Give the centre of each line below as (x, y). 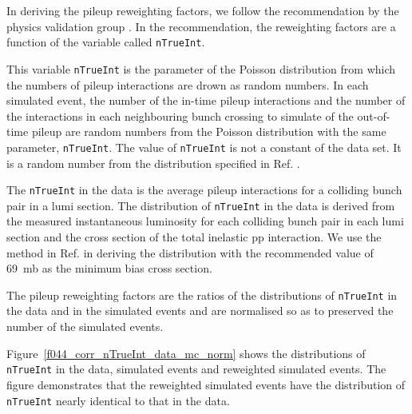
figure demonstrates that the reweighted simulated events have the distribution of (206, 384)
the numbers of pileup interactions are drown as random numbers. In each (188, 84)
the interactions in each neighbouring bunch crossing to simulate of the (180, 115)
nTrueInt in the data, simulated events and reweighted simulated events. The (196, 369)
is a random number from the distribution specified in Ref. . (153, 163)
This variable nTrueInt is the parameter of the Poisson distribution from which (201, 68)
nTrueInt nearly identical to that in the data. (118, 400)
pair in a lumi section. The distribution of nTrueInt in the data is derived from (201, 205)
